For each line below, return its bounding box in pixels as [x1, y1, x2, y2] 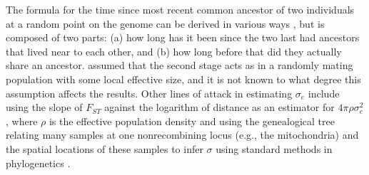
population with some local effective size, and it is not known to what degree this [6, 71, 361, 86]
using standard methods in [216, 141, 333, 156]
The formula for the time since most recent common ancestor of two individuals [6, 2, 355, 16]
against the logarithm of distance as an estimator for [104, 100, 335, 115]
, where [6, 113, 38, 128]
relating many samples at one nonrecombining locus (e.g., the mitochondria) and [6, 127, 359, 142]
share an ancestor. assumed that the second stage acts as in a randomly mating [6, 58, 353, 73]
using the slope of [6, 100, 83, 115]
